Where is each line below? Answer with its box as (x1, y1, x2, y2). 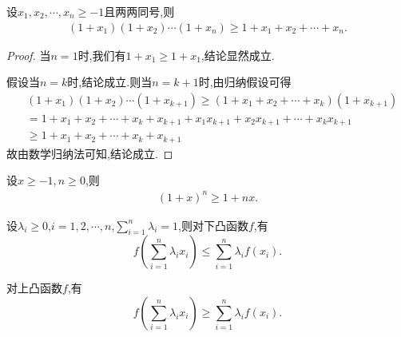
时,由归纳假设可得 (198, 73, 292, 90)
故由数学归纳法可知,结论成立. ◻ (6, 145, 173, 161)
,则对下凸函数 (177, 216, 248, 233)
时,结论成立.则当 (67, 73, 153, 90)
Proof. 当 (6, 46, 51, 63)
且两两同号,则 (104, 3, 175, 19)
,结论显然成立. (200, 46, 275, 63)
